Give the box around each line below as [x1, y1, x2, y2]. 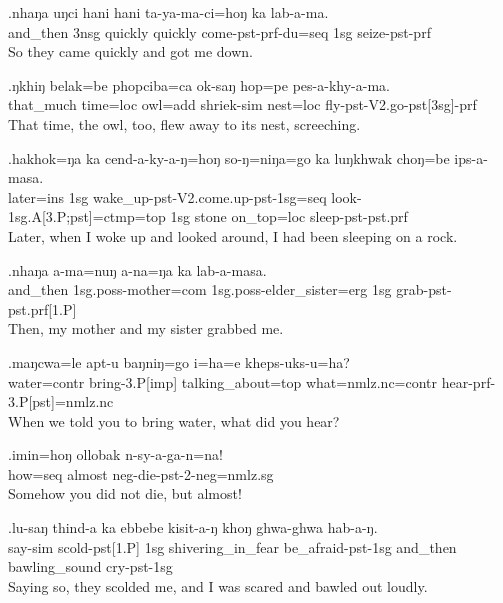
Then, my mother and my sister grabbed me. [8, 318, 284, 339]
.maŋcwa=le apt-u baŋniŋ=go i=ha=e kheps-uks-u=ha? [8, 351, 350, 372]
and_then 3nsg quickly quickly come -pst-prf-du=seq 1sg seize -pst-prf [8, 21, 431, 42]
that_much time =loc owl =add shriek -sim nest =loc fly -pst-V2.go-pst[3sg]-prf [8, 94, 477, 115]
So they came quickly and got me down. [8, 41, 253, 62]
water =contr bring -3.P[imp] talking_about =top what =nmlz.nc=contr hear [8, 371, 469, 392]
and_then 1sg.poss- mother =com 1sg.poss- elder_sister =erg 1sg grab [8, 279, 424, 300]
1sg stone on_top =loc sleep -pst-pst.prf [170, 206, 408, 227]
